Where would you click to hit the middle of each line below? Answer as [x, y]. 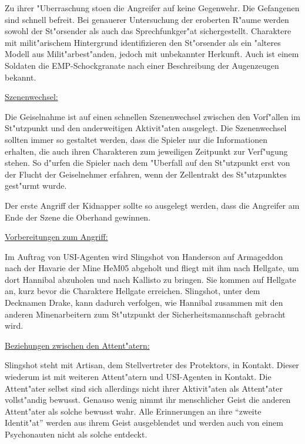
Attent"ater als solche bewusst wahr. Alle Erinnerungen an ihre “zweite [133, 411]
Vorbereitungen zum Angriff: [56, 237]
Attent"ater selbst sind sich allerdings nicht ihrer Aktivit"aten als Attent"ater [144, 388]
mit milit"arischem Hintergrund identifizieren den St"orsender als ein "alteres [143, 42]
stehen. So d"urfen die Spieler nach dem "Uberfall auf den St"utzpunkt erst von [148, 163]
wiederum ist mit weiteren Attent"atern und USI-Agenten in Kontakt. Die [138, 377]
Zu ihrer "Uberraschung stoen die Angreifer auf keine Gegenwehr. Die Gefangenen [152, 8]
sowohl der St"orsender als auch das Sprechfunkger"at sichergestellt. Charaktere [148, 31]
